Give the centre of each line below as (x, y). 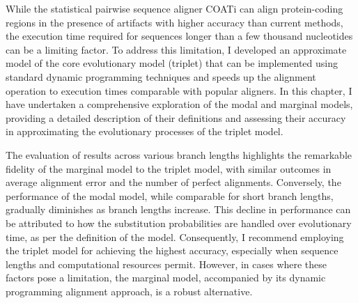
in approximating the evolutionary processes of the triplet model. (145, 131)
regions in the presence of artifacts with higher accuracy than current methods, (174, 22)
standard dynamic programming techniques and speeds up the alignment (161, 76)
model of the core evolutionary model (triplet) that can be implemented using (172, 63)
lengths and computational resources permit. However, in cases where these (166, 264)
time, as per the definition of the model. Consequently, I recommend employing (175, 236)
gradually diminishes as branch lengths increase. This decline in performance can (178, 209)
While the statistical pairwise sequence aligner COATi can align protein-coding (174, 8)
